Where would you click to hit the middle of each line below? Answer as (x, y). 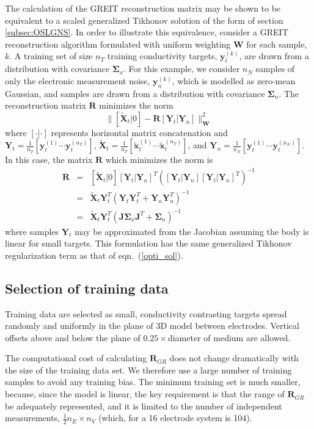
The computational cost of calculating (76, 358)
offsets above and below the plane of (73, 337)
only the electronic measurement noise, (78, 80)
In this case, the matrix (49, 160)
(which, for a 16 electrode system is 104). (175, 418)
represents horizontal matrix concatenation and (139, 132)
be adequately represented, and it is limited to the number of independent (144, 406)
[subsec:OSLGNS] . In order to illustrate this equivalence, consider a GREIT (147, 32)
